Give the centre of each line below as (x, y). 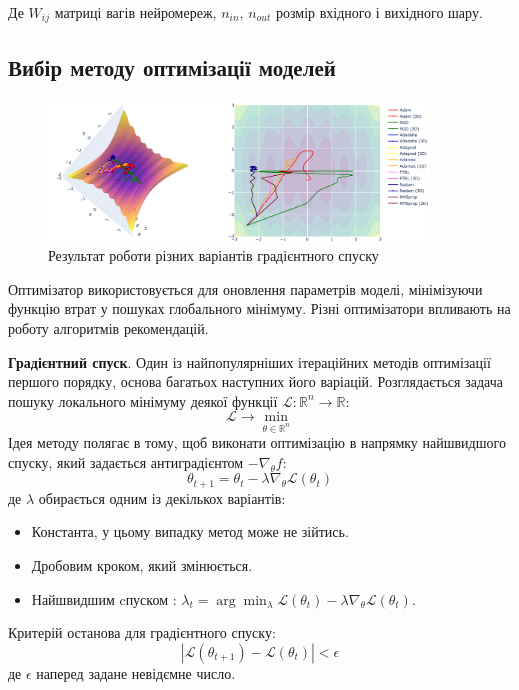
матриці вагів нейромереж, (135, 12)
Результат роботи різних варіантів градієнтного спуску (213, 255)
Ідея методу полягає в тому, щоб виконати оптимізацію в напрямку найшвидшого (257, 442)
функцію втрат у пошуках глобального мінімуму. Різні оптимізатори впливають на (259, 308)
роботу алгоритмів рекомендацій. (108, 328)
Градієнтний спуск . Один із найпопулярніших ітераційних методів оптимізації (249, 361)
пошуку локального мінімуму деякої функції (143, 400)
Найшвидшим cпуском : (104, 598)
